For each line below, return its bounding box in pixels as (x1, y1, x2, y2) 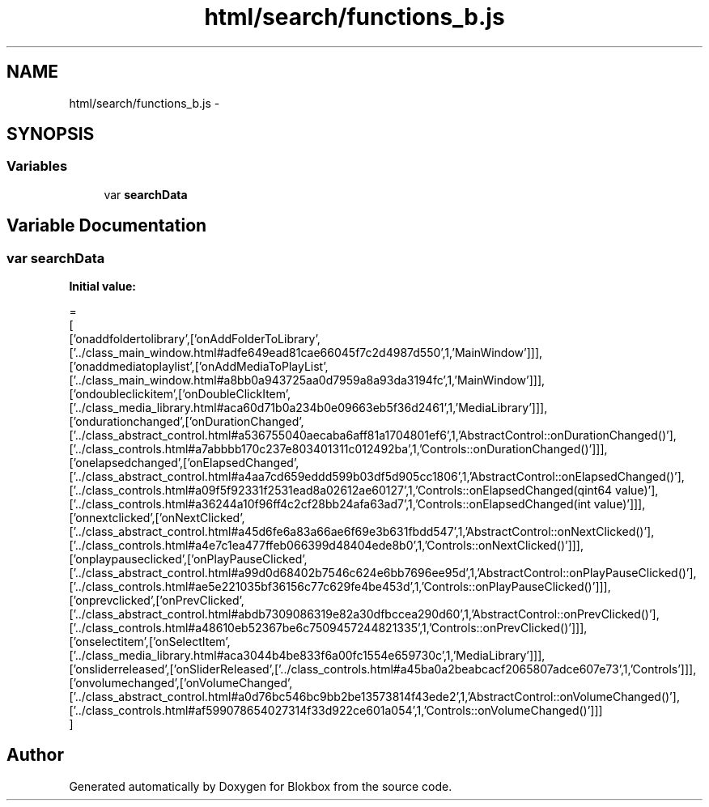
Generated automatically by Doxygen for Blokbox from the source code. (69, 779, 452, 793)
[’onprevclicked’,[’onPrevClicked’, (69, 593, 244, 608)
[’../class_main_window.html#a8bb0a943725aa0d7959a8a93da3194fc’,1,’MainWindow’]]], (69, 373, 546, 388)
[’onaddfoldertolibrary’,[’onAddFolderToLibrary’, (69, 332, 321, 346)
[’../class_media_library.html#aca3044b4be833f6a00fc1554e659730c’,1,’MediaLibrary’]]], (69, 648, 546, 663)
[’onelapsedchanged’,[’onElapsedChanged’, (69, 456, 299, 470)
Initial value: (69, 279, 136, 294)
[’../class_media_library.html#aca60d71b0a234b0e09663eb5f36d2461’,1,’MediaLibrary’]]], (69, 401, 548, 415)
